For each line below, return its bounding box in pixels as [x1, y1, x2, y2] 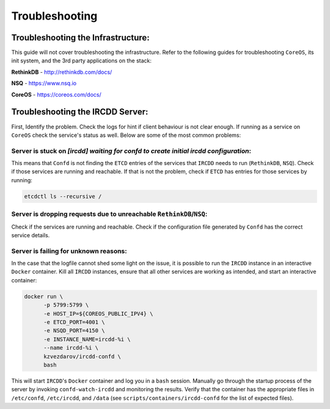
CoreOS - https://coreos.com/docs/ [11, 90, 101, 98]
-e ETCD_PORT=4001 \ [43, 319, 105, 326]
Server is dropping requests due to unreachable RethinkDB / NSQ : [11, 210, 208, 218]
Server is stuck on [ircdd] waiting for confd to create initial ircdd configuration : [11, 147, 252, 155]
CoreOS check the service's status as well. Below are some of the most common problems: [11, 131, 241, 139]
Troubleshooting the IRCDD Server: [11, 107, 148, 117]
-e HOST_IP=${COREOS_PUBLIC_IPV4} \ [43, 310, 153, 317]
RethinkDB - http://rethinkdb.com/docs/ [11, 68, 112, 76]
